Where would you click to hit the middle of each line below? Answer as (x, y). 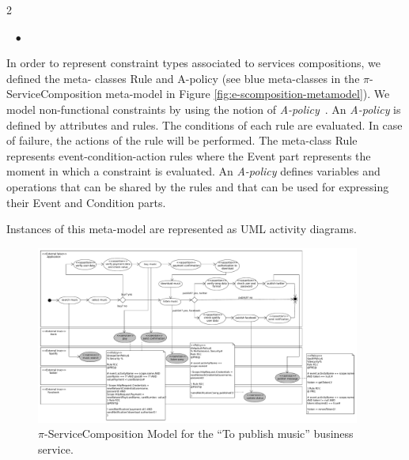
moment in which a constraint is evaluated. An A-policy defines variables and (193, 171)
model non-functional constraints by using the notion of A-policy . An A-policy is (204, 109)
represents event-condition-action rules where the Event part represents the (189, 155)
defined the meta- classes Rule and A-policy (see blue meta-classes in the (183, 78)
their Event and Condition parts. (86, 202)
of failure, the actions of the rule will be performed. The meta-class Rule (182, 140)
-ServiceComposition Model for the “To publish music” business (199, 434)
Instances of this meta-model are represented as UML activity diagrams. (182, 229)
